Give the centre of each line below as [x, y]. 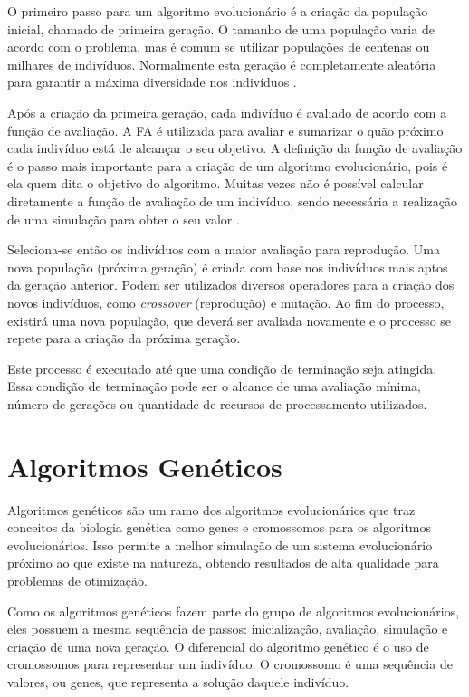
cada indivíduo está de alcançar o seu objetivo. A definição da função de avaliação [235, 148]
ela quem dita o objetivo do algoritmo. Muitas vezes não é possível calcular [215, 183]
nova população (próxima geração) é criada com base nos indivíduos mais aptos [228, 267]
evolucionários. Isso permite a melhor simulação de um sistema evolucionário [220, 544]
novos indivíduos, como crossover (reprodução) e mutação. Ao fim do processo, [226, 302]
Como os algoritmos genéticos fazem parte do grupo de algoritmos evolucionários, [234, 611]
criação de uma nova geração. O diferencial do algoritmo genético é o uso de [218, 646]
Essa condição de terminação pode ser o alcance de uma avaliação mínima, [215, 386]
